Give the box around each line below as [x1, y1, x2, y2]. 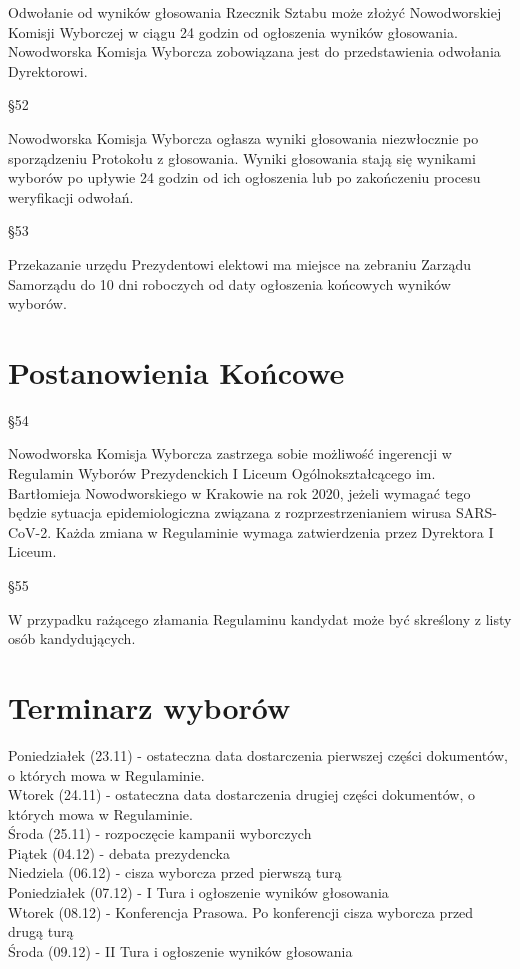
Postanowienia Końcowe [8, 351, 345, 392]
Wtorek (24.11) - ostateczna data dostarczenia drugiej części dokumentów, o [8, 784, 475, 805]
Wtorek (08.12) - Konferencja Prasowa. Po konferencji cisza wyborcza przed [8, 901, 474, 922]
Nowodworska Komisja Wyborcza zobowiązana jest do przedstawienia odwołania [8, 41, 501, 62]
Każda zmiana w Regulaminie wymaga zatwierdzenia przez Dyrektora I [55, 521, 494, 542]
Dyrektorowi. [8, 60, 88, 81]
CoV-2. [8, 521, 52, 542]
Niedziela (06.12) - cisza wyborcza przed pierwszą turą [8, 862, 342, 883]
